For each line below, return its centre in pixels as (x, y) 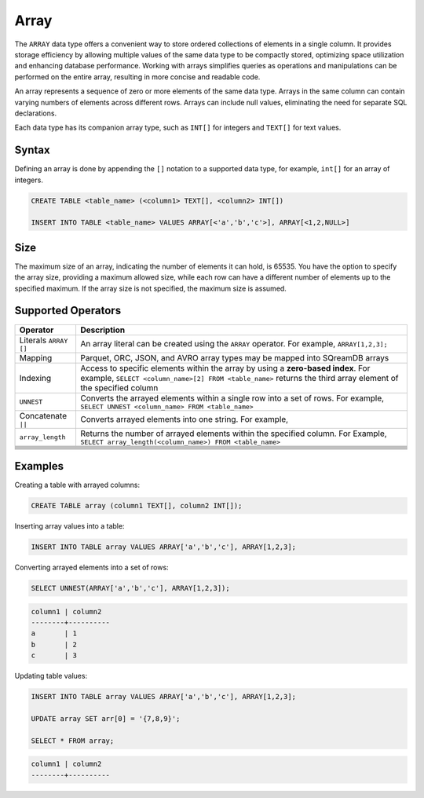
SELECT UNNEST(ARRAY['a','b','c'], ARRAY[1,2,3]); (131, 588)
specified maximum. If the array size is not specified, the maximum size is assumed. (150, 288)
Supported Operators (68, 311)
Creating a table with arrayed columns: (77, 485)
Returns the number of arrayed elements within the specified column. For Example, (234, 434)
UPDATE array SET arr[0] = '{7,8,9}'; (106, 718)
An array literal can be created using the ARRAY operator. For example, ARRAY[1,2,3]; (234, 344)
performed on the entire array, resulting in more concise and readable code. (137, 77)
